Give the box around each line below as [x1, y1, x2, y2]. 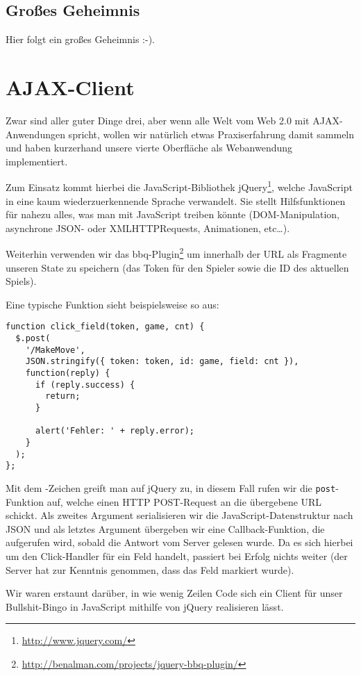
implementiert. [6, 154, 68, 168]
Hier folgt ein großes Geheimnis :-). [6, 32, 155, 47]
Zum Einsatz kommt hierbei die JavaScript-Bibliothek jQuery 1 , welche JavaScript [6, 178, 353, 194]
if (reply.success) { [35, 379, 135, 390]
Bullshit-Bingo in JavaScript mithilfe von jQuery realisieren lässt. [6, 599, 284, 613]
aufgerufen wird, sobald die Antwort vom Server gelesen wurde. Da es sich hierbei [6, 535, 353, 550]
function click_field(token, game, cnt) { [6, 322, 205, 332]
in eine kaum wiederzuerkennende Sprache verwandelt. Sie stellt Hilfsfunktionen [6, 193, 346, 208]
